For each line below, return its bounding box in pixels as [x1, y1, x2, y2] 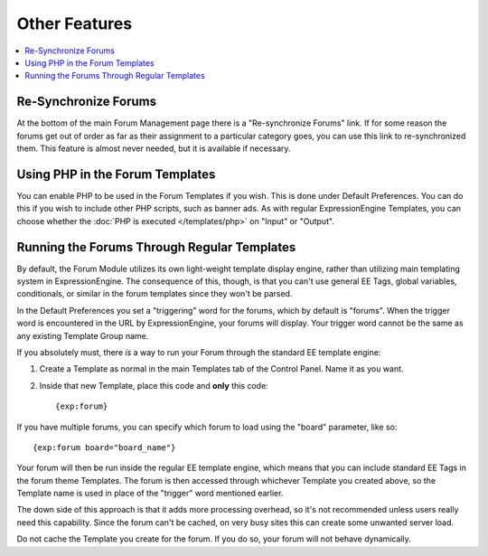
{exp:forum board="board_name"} [33, 442, 176, 452]
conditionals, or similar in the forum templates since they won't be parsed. [16, 288, 293, 299]
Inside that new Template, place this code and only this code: [39, 380, 268, 391]
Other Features [16, 14, 133, 33]
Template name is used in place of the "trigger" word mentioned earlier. [16, 488, 284, 499]
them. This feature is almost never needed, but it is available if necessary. [16, 143, 291, 154]
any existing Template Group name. [16, 330, 149, 341]
